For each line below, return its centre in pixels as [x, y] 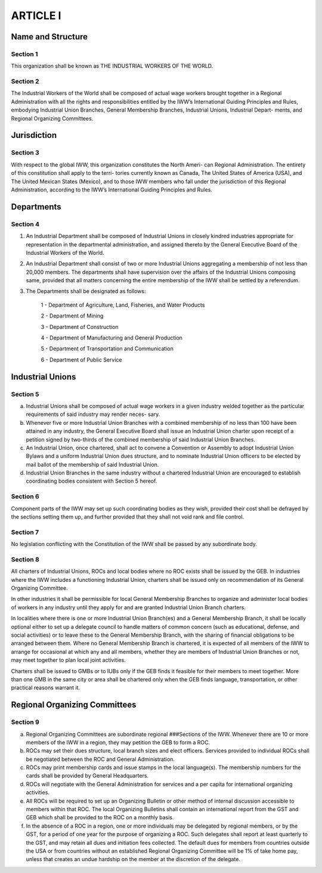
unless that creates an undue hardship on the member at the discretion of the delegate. [133, 859]
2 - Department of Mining [72, 316]
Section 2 [25, 82]
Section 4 [25, 224]
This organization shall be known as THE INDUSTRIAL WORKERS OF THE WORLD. [112, 66]
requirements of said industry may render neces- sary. [93, 414]
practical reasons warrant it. [46, 688]
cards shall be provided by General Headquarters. [87, 776]
